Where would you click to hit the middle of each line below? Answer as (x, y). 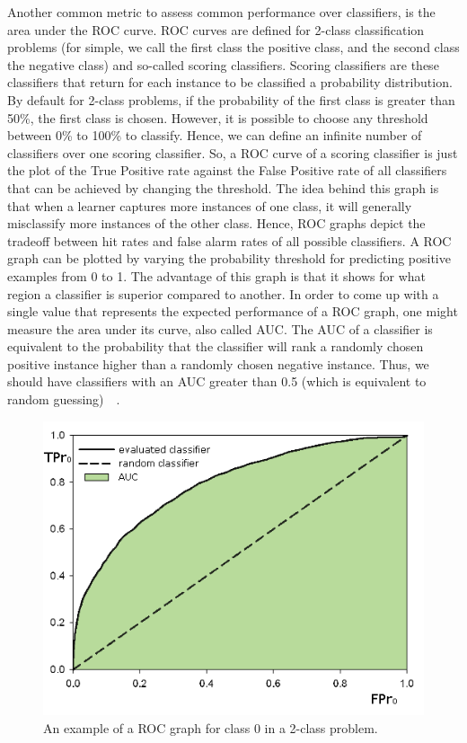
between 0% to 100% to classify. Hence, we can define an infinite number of (215, 135)
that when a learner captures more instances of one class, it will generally (210, 205)
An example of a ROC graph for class (147, 727)
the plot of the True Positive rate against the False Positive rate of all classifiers (227, 170)
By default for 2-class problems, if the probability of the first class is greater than (231, 99)
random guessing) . (64, 399)
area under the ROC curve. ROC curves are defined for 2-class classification (216, 29)
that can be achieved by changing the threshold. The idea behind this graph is (223, 187)
